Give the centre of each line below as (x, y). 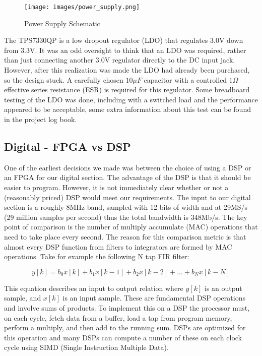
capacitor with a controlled (185, 79)
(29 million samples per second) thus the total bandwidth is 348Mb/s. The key (126, 217)
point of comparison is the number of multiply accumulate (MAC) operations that (131, 227)
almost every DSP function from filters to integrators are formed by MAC (118, 246)
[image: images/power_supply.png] (82, 7)
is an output (223, 288)
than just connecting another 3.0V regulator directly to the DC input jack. (120, 60)
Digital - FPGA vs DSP (68, 146)
